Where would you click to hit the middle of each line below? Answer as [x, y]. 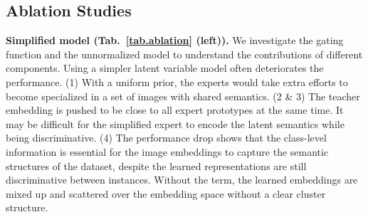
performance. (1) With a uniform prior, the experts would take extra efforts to [177, 81]
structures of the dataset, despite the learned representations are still [156, 165]
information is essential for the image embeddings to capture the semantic [167, 151]
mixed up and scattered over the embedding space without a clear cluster [166, 193]
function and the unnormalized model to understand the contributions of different [184, 54]
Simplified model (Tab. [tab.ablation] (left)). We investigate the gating [175, 40]
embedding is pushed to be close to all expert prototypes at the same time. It [175, 110]
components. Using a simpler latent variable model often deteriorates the [165, 68]
